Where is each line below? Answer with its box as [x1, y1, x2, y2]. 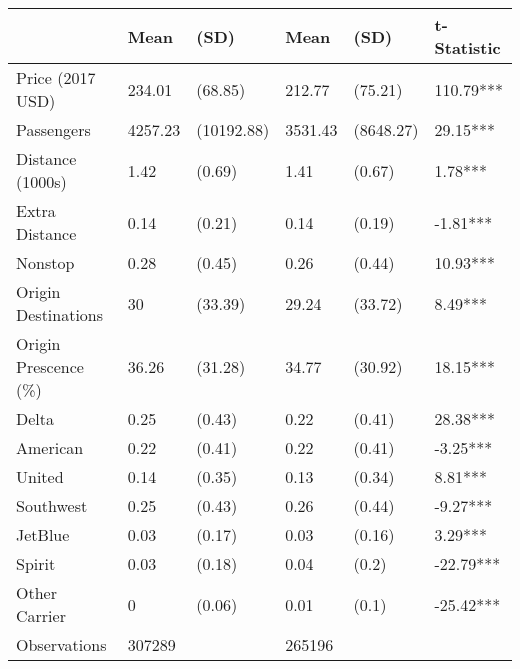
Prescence [16, 355, 84, 378]
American [16, 436, 84, 459]
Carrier [16, 604, 66, 627]
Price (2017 [16, 66, 96, 89]
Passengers [16, 118, 91, 141]
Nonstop [16, 251, 75, 274]
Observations [16, 633, 107, 656]
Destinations [16, 303, 104, 326]
